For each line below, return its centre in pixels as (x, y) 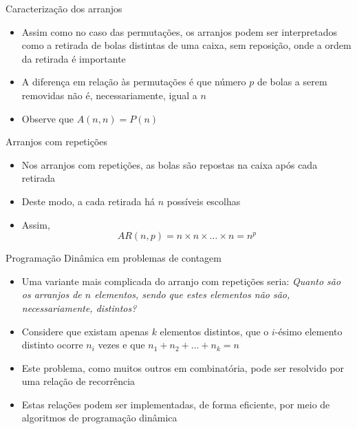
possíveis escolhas (204, 201)
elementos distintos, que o (214, 331)
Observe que (47, 118)
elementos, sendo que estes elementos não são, (192, 294)
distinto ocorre (52, 345)
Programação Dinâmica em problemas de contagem (113, 258)
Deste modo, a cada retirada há (88, 201)
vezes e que (121, 345)
